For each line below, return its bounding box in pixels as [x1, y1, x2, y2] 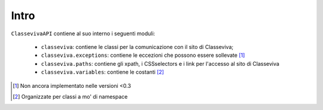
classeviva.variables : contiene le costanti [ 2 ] [41, 69, 164, 76]
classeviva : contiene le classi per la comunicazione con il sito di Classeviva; [41, 43, 233, 50]
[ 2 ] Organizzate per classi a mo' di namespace [13, 93, 128, 100]
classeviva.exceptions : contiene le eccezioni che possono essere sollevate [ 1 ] [41, 51, 245, 59]
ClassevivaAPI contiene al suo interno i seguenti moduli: [11, 30, 156, 37]
